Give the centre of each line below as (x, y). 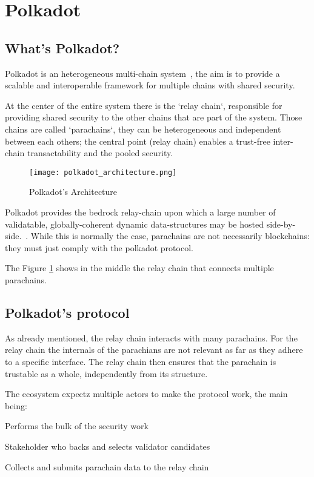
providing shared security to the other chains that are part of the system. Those (154, 117)
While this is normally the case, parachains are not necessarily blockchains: (170, 236)
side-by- (281, 224)
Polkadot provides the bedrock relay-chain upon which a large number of (140, 212)
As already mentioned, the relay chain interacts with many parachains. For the (151, 337)
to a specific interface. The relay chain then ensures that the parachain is (141, 361)
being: (16, 405)
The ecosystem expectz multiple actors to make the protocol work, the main (146, 394)
